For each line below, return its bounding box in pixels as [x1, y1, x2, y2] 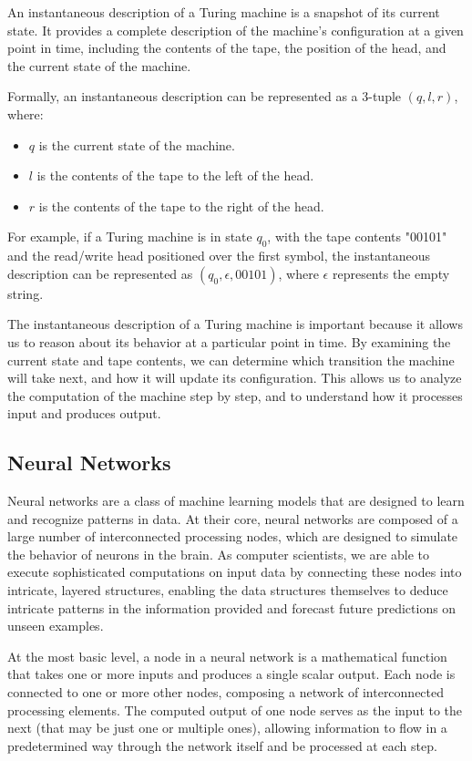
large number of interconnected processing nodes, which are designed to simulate [7, 527, 458, 546]
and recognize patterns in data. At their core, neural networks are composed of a [7, 509, 458, 528]
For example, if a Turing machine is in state [7, 227, 252, 246]
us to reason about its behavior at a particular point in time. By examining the [7, 332, 451, 351]
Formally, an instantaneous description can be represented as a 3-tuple [7, 87, 402, 106]
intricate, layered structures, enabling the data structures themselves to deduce [7, 581, 448, 600]
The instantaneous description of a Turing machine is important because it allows [7, 314, 463, 334]
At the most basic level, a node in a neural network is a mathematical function [7, 646, 447, 665]
